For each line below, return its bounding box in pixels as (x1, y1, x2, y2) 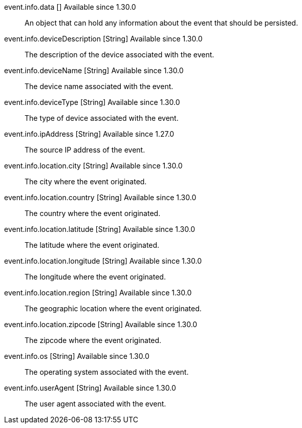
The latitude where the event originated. (25, 241, 160, 249)
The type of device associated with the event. (25, 114, 179, 122)
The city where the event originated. (25, 177, 147, 186)
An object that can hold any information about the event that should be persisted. (25, 18, 298, 27)
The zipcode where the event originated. (25, 336, 162, 345)
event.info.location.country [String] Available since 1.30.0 (4, 193, 197, 202)
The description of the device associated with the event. (25, 50, 214, 59)
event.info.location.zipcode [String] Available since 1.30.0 (4, 320, 198, 329)
